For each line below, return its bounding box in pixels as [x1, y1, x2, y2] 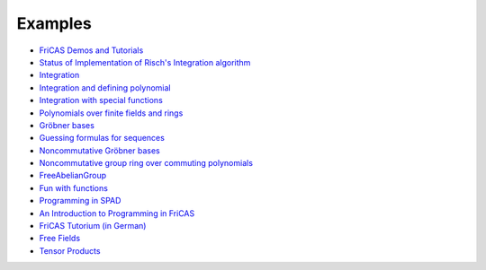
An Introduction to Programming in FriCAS [39, 207, 195, 219]
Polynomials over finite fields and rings [39, 108, 184, 118]
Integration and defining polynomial [39, 82, 171, 93]
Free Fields [39, 233, 81, 244]
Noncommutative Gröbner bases [39, 144, 161, 156]
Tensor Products [39, 245, 101, 256]
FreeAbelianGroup [39, 170, 107, 181]
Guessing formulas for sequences [39, 133, 166, 144]
